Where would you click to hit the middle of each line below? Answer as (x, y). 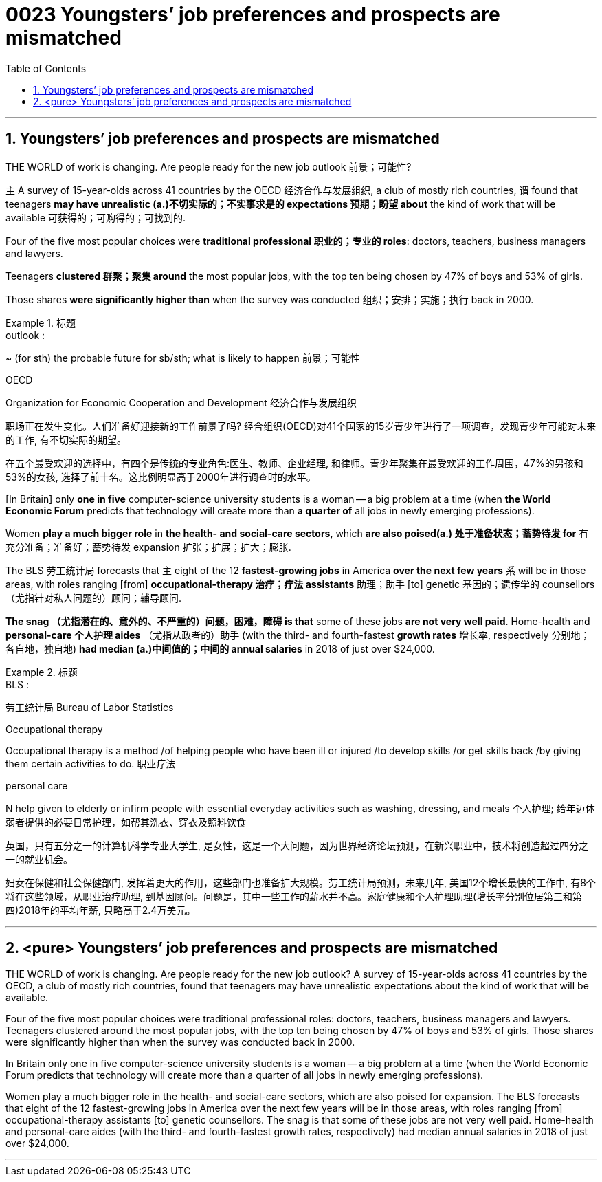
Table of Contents (46, 68)
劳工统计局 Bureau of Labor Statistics (90, 707)
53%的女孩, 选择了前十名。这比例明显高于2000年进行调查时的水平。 (161, 477)
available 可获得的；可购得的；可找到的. (96, 217)
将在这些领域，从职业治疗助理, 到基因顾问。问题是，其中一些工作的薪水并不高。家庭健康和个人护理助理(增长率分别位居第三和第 (294, 896)
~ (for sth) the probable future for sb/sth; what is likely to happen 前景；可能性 (183, 358)
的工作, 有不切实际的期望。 (66, 439)
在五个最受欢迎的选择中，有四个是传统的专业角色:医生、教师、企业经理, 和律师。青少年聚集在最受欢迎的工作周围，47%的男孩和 (294, 463)
